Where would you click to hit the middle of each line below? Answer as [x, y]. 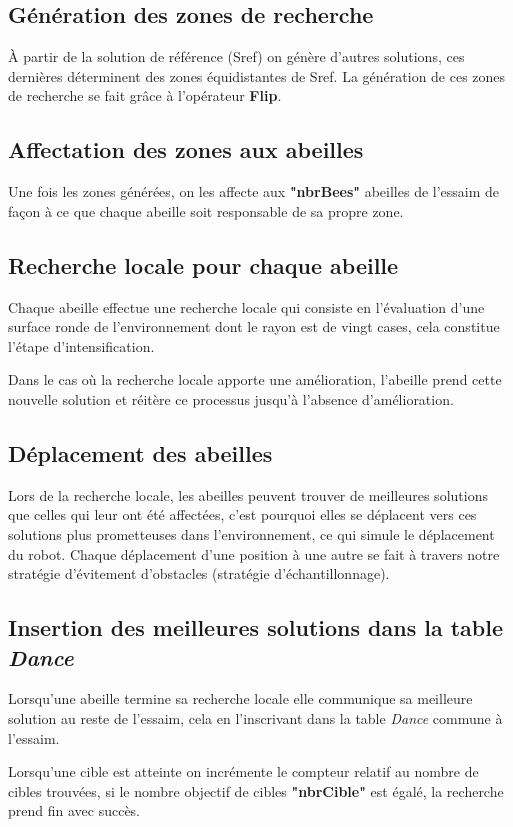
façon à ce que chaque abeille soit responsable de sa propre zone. [206, 210]
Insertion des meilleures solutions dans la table [256, 627]
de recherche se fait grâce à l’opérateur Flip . [145, 95]
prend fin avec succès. [74, 810]
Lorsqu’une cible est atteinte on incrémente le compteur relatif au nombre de [243, 771]
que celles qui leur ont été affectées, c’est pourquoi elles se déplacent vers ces [242, 514]
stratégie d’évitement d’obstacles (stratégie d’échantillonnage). [199, 573]
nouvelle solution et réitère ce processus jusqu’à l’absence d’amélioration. [231, 398]
